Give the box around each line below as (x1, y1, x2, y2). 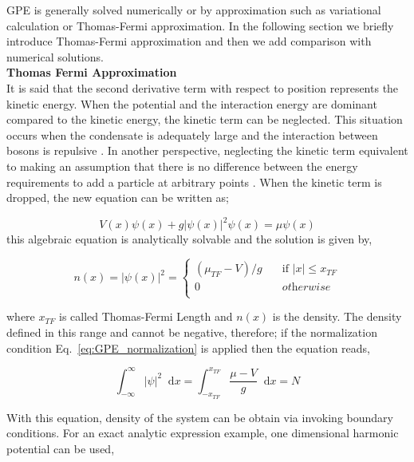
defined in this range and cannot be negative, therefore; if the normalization (6, 324, 377, 340)
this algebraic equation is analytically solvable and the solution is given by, (6, 231, 373, 247)
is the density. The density (272, 308, 402, 325)
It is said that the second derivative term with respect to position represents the (6, 79, 399, 96)
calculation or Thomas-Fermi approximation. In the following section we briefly (6, 17, 394, 34)
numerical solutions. (6, 48, 104, 65)
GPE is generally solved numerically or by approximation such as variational (6, 2, 381, 18)
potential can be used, (6, 440, 115, 457)
